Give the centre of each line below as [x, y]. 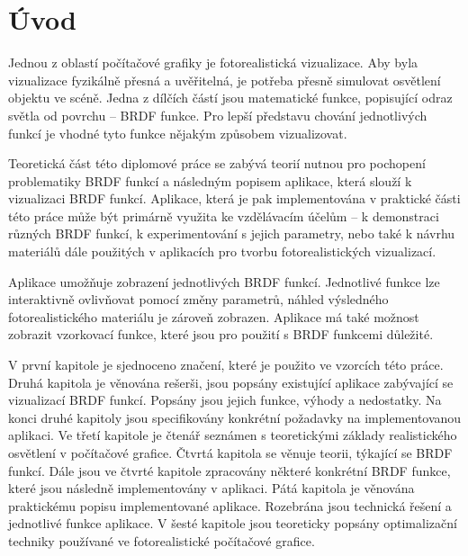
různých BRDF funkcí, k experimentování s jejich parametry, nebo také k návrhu [232, 233]
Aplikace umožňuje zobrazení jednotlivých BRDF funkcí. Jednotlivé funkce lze [224, 281]
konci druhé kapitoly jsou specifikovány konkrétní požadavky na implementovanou [235, 417]
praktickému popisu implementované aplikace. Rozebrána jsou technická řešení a [230, 505]
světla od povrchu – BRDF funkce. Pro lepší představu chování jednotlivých [218, 115]
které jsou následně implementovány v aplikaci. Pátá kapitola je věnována [211, 488]
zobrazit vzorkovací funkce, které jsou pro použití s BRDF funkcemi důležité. [221, 334]
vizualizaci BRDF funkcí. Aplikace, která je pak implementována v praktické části [234, 198]
